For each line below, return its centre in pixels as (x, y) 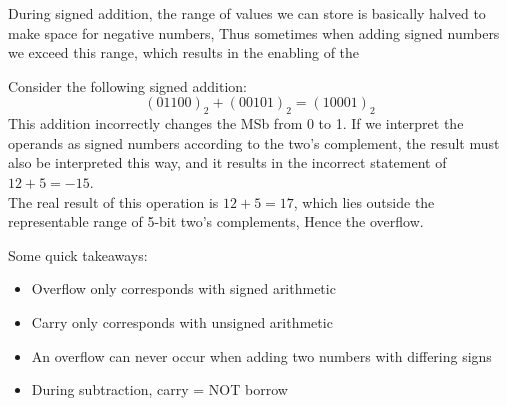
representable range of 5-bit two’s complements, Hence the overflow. (216, 221)
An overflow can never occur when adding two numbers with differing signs (261, 355)
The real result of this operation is (113, 201)
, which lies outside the (364, 201)
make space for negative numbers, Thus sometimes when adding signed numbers (254, 32)
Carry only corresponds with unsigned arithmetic (182, 321)
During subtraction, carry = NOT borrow (159, 389)
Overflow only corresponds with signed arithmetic (183, 288)
